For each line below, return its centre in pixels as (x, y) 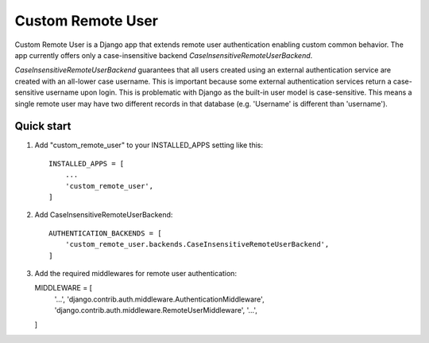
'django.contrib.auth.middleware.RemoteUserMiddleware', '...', (156, 310)
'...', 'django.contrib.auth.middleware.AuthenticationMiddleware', (160, 299)
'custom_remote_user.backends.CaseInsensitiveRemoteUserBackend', (197, 244)
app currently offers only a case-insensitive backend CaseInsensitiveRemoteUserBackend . (164, 55)
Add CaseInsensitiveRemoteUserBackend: (104, 215)
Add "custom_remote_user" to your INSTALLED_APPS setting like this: (149, 145)
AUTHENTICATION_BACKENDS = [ (105, 233)
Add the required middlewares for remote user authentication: (136, 273)
